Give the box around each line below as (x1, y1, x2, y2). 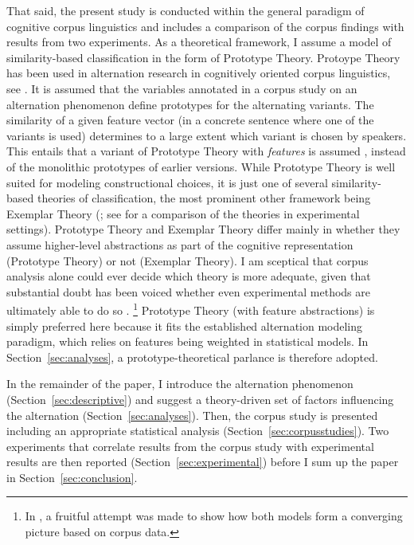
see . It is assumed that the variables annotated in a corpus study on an (6, 80, 357, 96)
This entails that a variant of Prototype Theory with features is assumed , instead (6, 143, 406, 159)
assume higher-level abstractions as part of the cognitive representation (6, 236, 353, 253)
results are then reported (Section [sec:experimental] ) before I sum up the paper (6, 453, 399, 470)
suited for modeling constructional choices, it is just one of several (6, 174, 328, 190)
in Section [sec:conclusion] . (6, 469, 138, 485)
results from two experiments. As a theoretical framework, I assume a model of (6, 33, 392, 50)
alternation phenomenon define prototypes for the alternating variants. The (6, 96, 374, 112)
